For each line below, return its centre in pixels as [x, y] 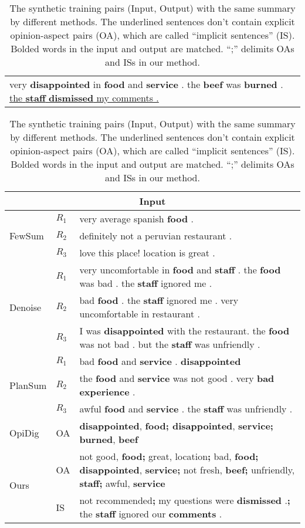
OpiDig [24, 432]
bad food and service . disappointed [160, 361]
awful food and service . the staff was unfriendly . [186, 409]
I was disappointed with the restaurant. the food [184, 331]
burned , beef [109, 439]
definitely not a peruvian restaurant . [156, 236]
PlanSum [28, 385]
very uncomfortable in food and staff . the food [180, 270]
